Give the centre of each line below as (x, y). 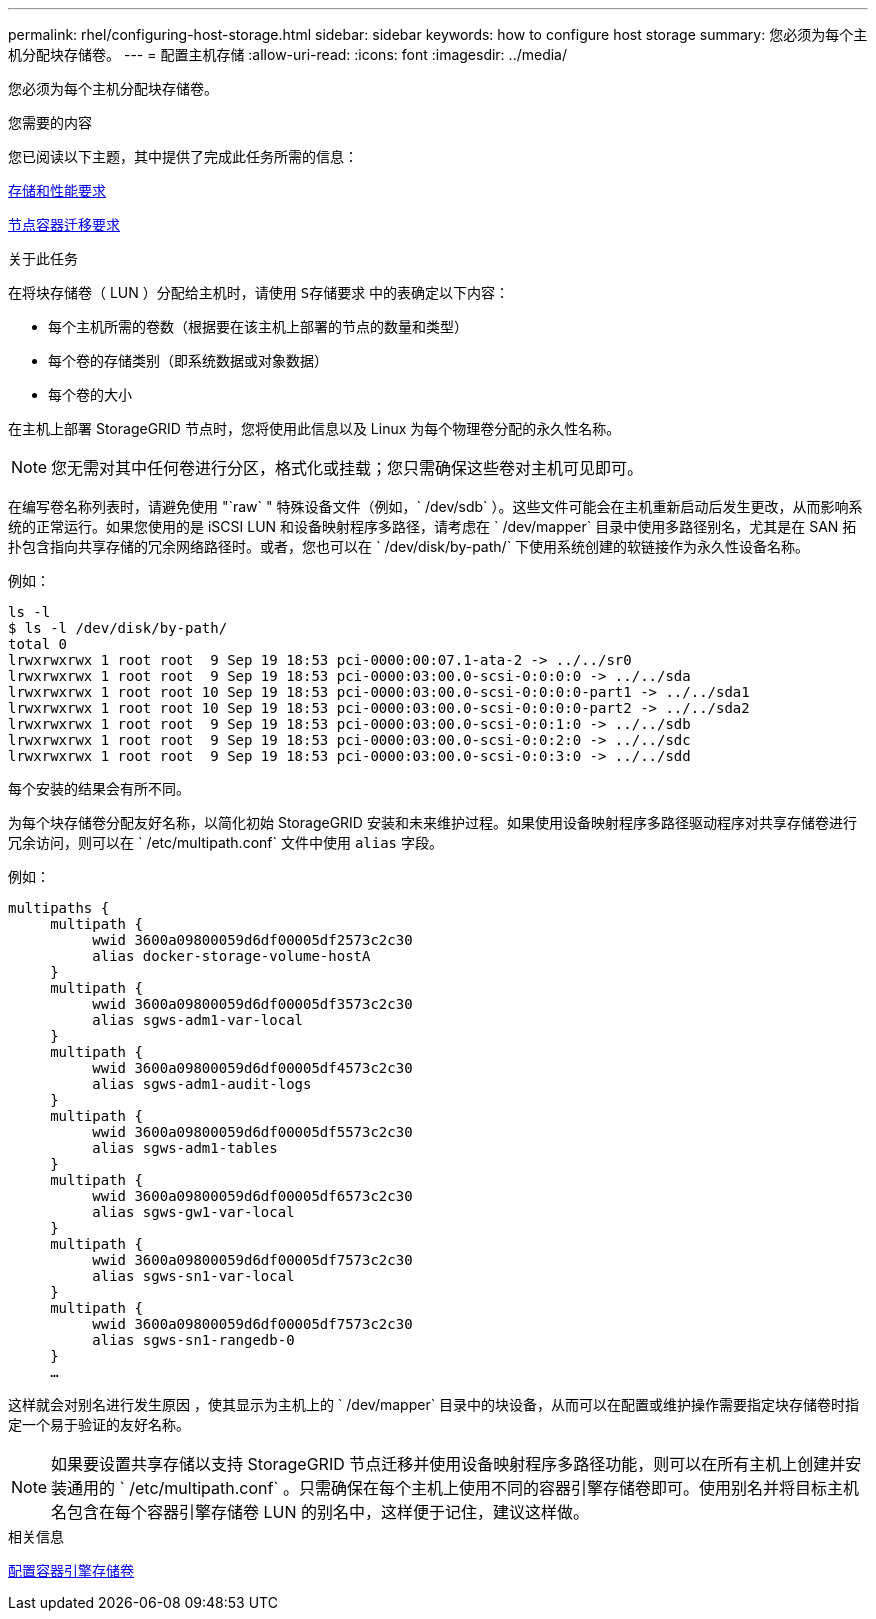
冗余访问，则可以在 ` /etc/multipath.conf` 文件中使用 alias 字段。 (225, 842)
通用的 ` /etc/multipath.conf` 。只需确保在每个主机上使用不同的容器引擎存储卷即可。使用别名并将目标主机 (463, 1488)
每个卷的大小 (90, 394)
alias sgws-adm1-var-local (198, 1020)
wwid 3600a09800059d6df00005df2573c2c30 (252, 940)
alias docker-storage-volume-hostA (231, 956)
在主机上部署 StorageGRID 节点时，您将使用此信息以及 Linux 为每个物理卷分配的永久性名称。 (314, 428)
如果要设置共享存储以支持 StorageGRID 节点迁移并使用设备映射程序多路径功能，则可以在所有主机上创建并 (448, 1464)
